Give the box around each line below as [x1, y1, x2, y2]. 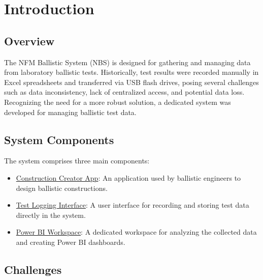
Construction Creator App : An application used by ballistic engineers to [16, 172, 241, 183]
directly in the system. [16, 209, 86, 220]
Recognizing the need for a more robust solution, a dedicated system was [4, 96, 231, 107]
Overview [4, 33, 55, 48]
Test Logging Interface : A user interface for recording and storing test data [16, 200, 249, 210]
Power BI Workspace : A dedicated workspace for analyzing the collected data [16, 227, 257, 237]
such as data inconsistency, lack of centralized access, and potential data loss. [4, 87, 245, 97]
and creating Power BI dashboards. [16, 236, 125, 247]
